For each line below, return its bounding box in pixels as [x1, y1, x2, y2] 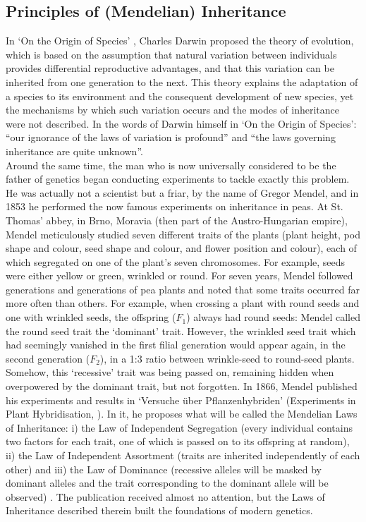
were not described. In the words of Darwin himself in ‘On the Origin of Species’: [6, 116, 357, 130]
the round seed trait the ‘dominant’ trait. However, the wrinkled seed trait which [6, 323, 356, 338]
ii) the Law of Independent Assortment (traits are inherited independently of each [6, 448, 360, 463]
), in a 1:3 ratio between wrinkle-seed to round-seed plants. [99, 351, 355, 365]
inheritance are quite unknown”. [6, 143, 143, 158]
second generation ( [6, 351, 90, 365]
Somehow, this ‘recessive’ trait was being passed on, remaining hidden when [6, 365, 334, 380]
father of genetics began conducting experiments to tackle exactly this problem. [6, 171, 350, 186]
